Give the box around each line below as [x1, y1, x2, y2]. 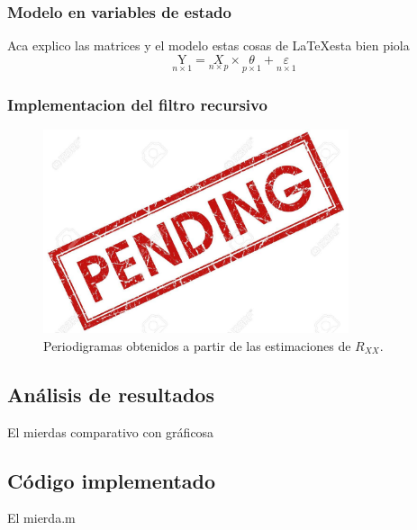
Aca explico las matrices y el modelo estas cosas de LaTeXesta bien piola [7, 36, 410, 55]
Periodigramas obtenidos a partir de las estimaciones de [43, 336, 351, 355]
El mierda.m [7, 508, 76, 527]
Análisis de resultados [7, 380, 214, 408]
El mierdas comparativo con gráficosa [7, 422, 214, 441]
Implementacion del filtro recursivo [7, 93, 267, 115]
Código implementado [7, 466, 216, 494]
